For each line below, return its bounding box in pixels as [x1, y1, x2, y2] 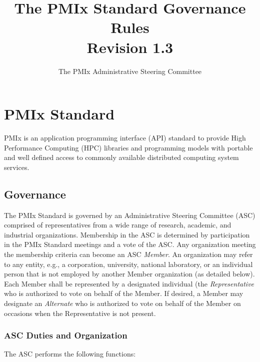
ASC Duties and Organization [4, 329, 127, 341]
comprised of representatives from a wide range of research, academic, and [4, 219, 231, 230]
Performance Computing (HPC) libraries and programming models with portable [4, 142, 253, 152]
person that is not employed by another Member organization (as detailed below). [4, 268, 255, 279]
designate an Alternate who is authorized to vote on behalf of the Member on [4, 297, 241, 308]
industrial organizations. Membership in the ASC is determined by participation [4, 229, 250, 239]
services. [4, 161, 29, 172]
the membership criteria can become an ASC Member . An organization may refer [4, 248, 253, 259]
